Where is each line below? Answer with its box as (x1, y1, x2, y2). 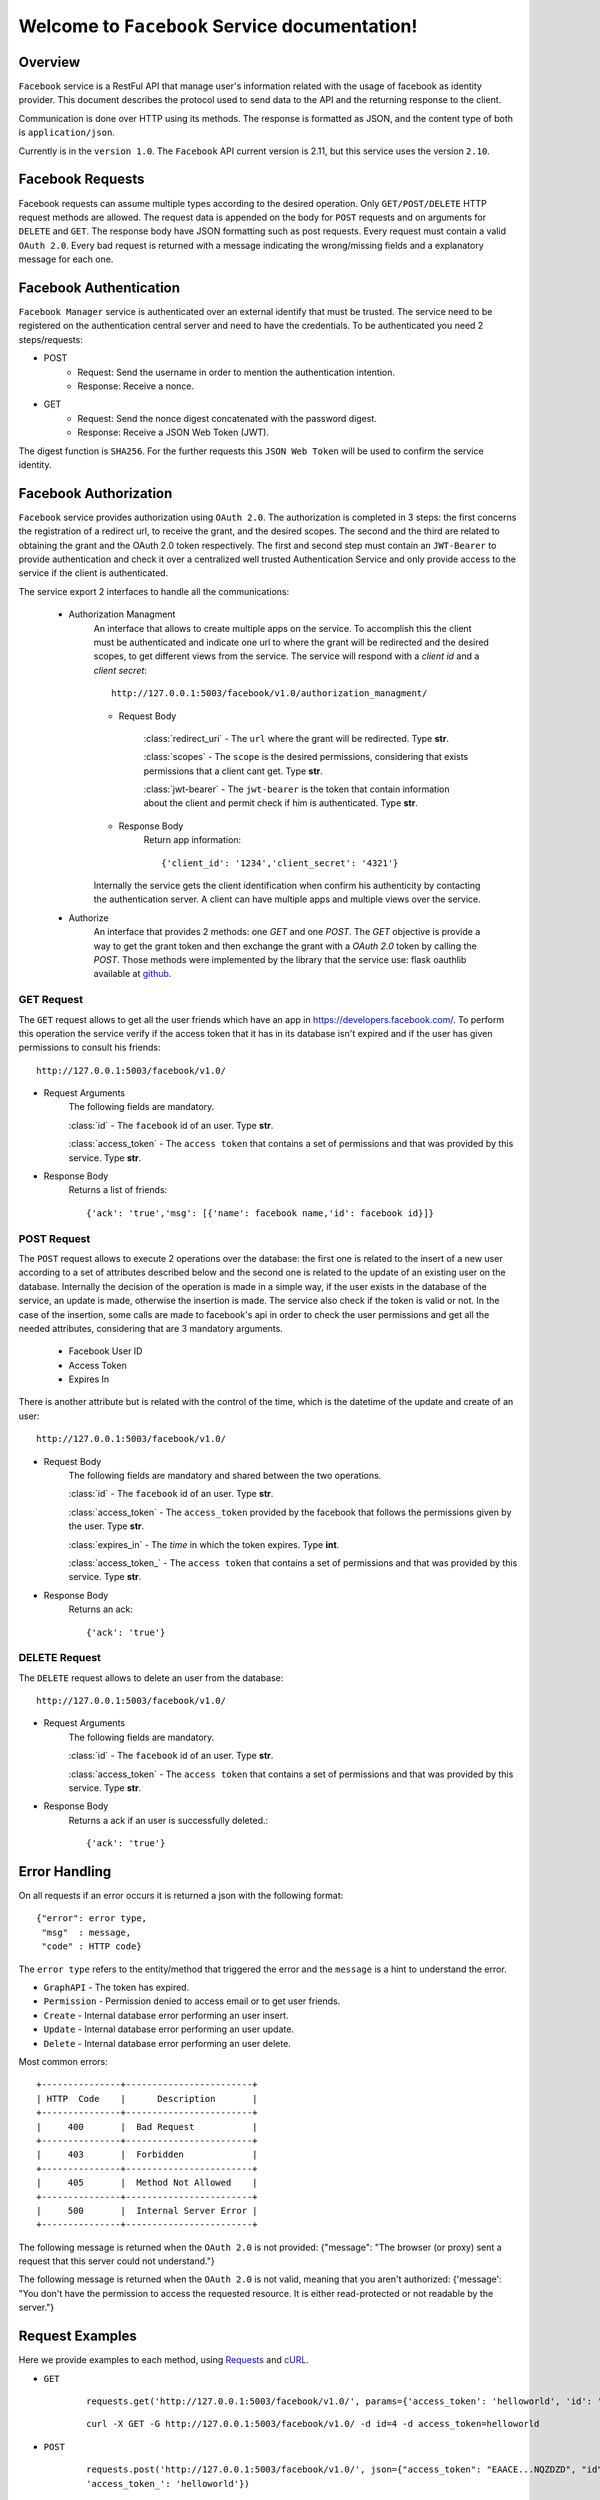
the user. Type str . (68, 1520, 145, 1532)
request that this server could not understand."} (18, 2255, 215, 2267)
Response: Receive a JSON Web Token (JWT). (77, 426, 270, 439)
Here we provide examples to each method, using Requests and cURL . (18, 2354, 310, 2366)
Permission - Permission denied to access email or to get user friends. (43, 1995, 341, 2007)
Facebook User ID (68, 1345, 143, 1357)
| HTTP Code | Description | (36, 2093, 259, 2104)
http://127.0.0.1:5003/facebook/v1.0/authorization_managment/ (111, 688, 428, 699)
